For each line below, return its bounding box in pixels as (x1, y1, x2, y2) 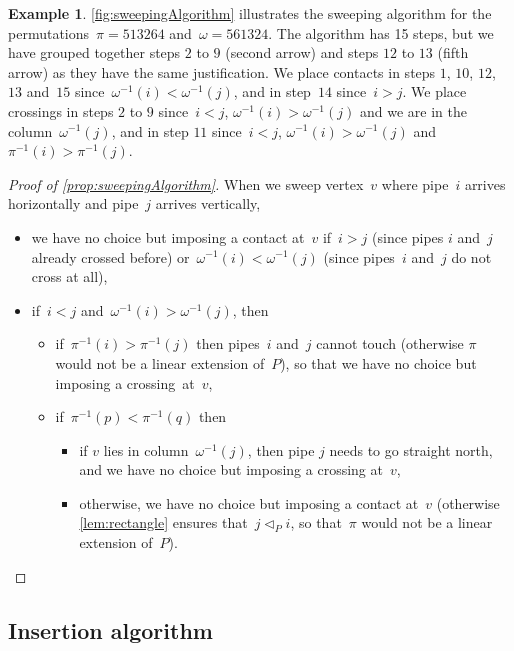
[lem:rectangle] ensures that (79, 512, 248, 533)
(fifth (437, 42, 469, 63)
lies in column (103, 439, 189, 460)
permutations (8, 22, 90, 43)
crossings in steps (8, 100, 114, 121)
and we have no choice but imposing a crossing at (79, 459, 383, 480)
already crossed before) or (31, 246, 190, 267)
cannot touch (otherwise (316, 333, 464, 354)
